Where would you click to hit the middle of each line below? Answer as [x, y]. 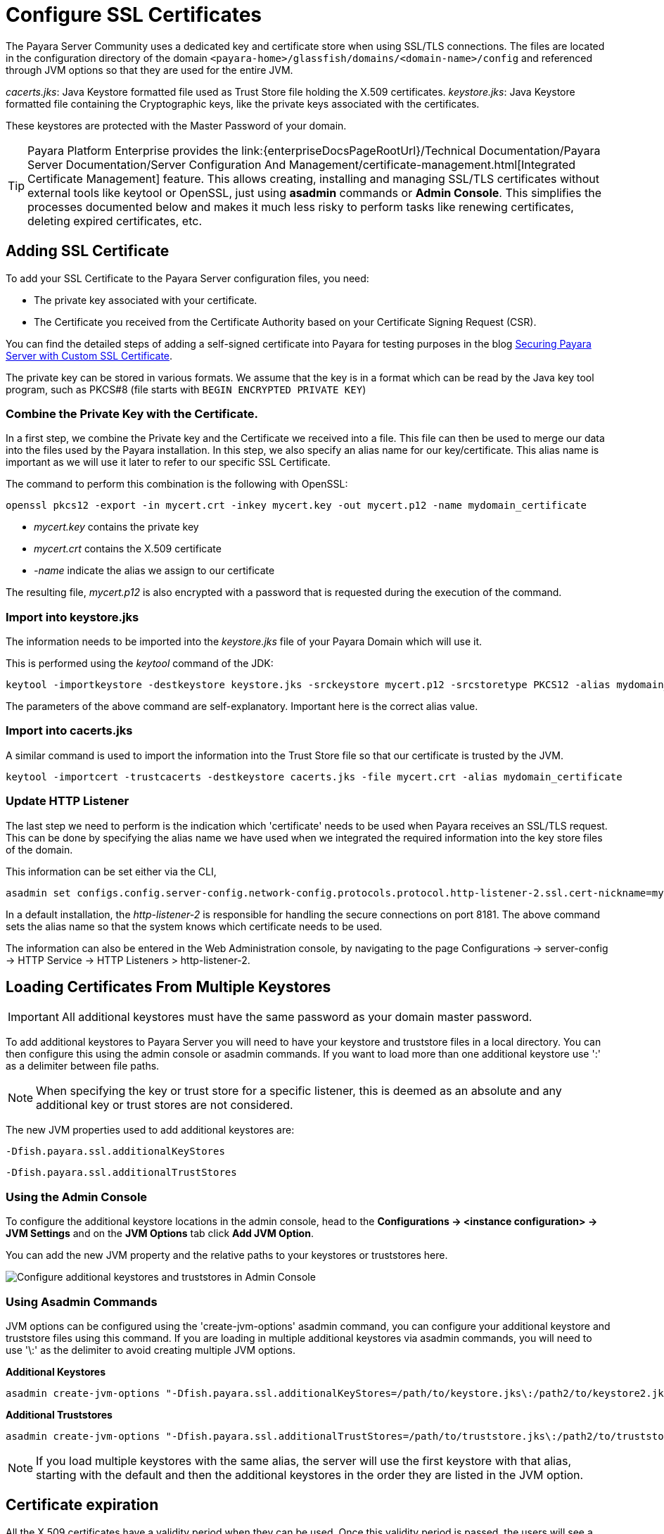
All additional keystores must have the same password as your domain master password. [297, 1017]
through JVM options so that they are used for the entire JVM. [149, 70]
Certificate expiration [82, 1505]
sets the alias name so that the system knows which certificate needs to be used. [194, 926]
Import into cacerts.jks [69, 731]
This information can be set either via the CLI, [111, 871]
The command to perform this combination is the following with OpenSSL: [177, 484]
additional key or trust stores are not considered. [165, 1105]
